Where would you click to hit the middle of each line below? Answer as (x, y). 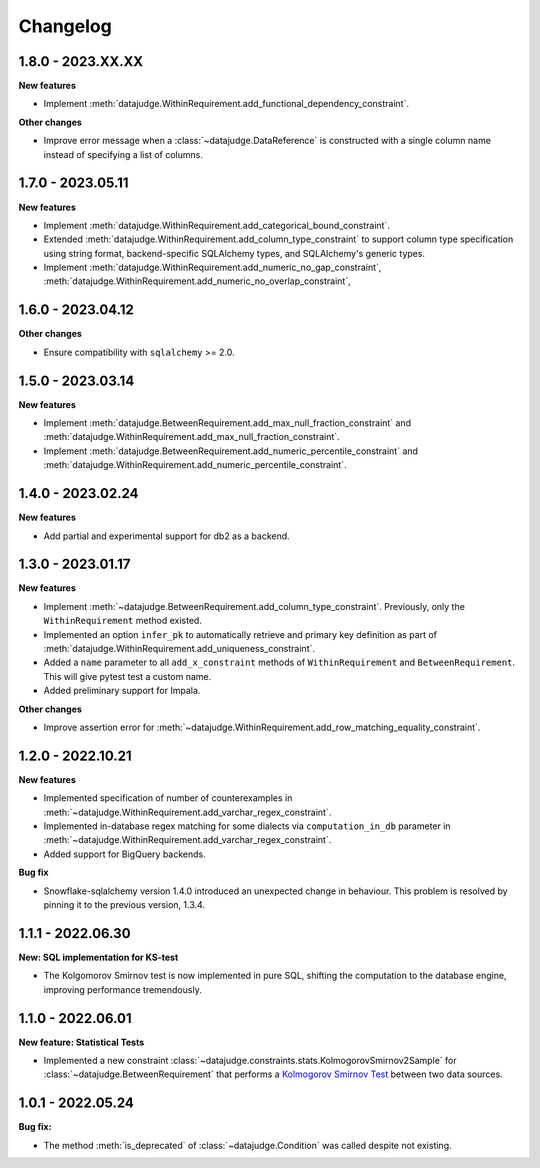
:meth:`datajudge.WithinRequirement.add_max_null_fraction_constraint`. (191, 437)
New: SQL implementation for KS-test (98, 957)
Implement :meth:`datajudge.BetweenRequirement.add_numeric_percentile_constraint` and (231, 451)
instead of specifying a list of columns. (123, 154)
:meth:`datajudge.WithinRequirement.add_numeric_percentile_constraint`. (195, 465)
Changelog (65, 26)
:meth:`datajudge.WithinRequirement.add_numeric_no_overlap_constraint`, (197, 281)
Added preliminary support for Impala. (122, 691)
